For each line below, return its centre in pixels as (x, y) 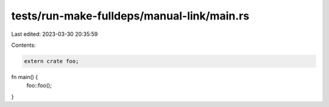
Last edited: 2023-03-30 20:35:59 (55, 34)
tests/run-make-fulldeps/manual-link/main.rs (130, 16)
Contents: (23, 45)
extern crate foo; (51, 61)
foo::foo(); (39, 86)
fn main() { (25, 77)
